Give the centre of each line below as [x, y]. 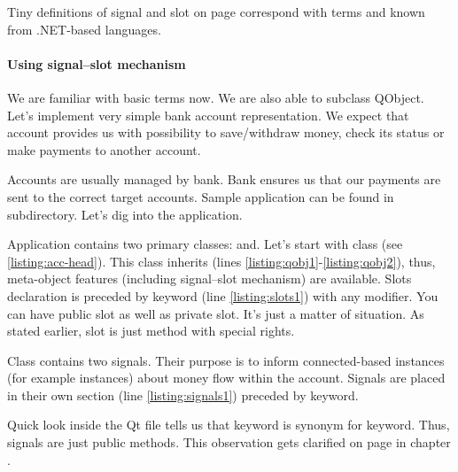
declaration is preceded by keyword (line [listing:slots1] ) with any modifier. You [223, 295]
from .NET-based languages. [84, 29]
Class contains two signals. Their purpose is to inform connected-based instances [226, 360]
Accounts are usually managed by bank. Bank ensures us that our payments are [224, 179]
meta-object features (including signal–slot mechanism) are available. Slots [210, 279]
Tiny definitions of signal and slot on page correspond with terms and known [216, 12]
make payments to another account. [104, 149]
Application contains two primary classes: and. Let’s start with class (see [205, 244]
